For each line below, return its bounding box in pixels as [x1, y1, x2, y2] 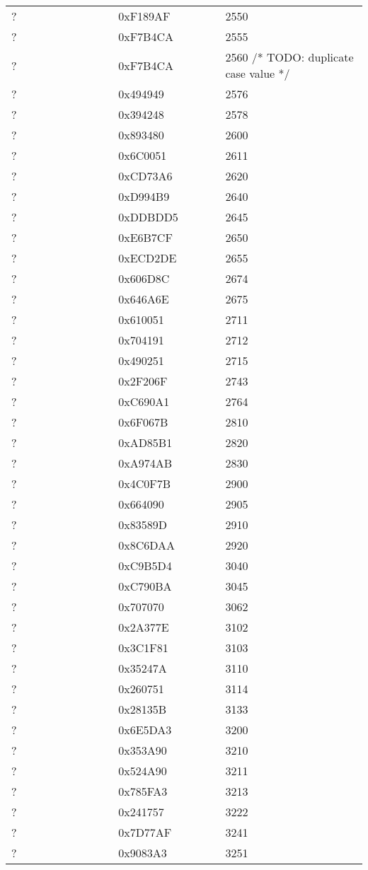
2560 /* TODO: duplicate [225, 49, 354, 65]
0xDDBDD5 [118, 209, 178, 225]
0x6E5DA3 [118, 721, 172, 738]
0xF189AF [118, 8, 171, 24]
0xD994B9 [118, 188, 170, 204]
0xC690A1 [118, 393, 170, 410]
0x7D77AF [118, 824, 172, 840]
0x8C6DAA [118, 537, 175, 553]
